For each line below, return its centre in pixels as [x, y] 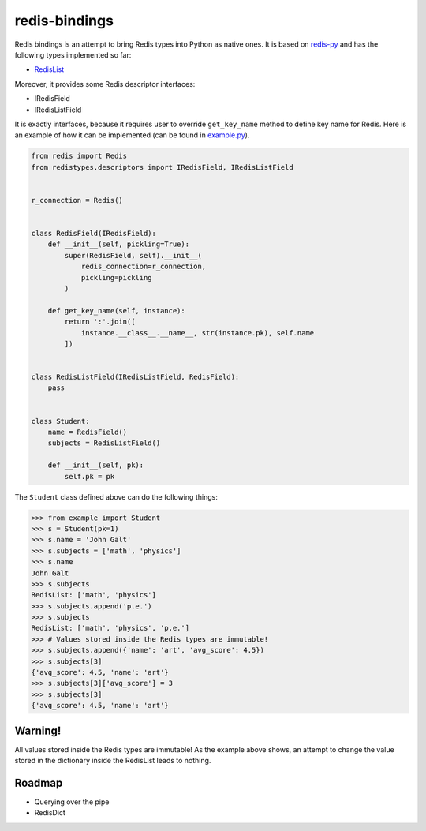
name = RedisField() [88, 432]
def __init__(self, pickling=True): [118, 244]
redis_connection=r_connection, [144, 267]
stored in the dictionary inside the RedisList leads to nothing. [113, 761]
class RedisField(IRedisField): [94, 233]
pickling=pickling [117, 277]
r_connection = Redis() [77, 200]
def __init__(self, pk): [96, 465]
